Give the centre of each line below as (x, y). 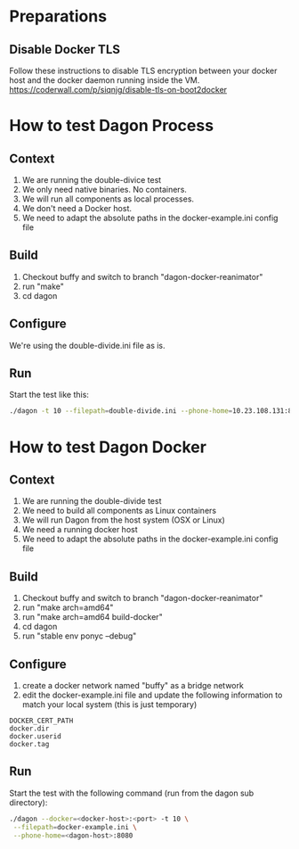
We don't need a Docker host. (77, 208)
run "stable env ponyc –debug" (79, 636)
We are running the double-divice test (92, 180)
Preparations (58, 16)
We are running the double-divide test (92, 501)
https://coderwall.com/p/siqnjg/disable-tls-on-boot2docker (118, 90)
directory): (28, 802)
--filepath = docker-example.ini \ (75, 827)
